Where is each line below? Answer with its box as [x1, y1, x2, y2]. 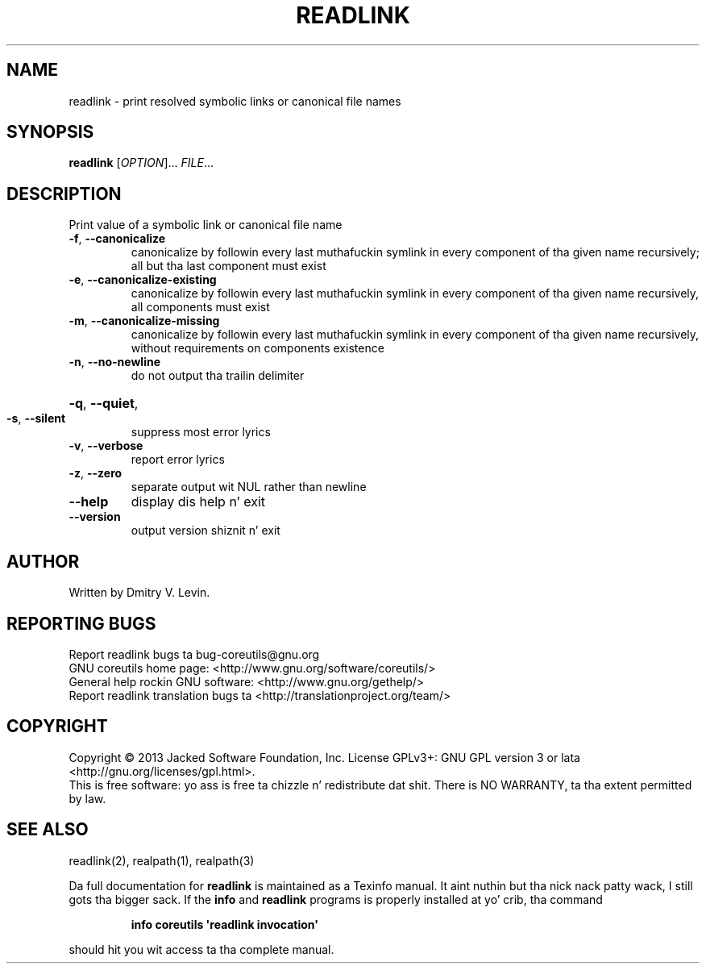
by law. [69, 791, 106, 806]
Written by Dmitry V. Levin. [69, 585, 210, 600]
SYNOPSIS [6, 122, 94, 143]
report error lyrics [131, 452, 225, 467]
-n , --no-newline [69, 355, 160, 369]
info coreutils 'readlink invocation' [131, 917, 319, 931]
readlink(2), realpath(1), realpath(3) [69, 853, 255, 868]
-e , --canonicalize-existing [69, 273, 217, 287]
